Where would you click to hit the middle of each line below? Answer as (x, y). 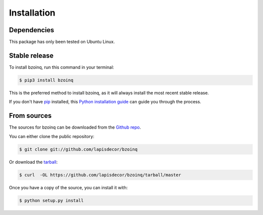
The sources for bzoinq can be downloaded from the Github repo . (75, 127)
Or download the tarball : (33, 162)
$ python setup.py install (51, 200)
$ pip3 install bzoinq (46, 80)
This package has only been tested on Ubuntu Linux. (62, 42)
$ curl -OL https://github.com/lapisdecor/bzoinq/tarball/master (100, 175)
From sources (30, 116)
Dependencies (32, 30)
